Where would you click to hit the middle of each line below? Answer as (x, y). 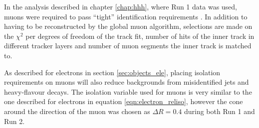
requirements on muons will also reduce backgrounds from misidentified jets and (127, 82)
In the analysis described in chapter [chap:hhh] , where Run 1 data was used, (121, 6)
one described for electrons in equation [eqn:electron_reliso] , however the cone (124, 101)
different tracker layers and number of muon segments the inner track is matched (128, 46)
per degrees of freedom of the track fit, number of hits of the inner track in (140, 36)
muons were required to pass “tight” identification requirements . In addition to (126, 16)
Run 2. (14, 121)
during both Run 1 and (219, 111)
